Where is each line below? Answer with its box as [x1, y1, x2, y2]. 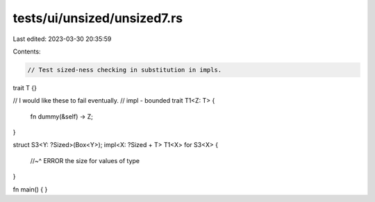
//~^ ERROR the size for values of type [30, 156, 140, 165]
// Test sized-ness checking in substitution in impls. [27, 66, 222, 74]
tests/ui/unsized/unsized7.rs [12, 10, 183, 26]
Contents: [12, 47, 41, 56]
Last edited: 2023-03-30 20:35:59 [12, 35, 112, 43]
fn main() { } [12, 185, 48, 194]
